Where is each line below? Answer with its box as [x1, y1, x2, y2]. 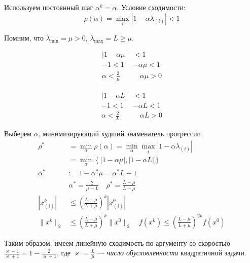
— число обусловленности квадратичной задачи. [97, 247, 246, 258]
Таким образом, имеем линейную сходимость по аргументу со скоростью [4, 237, 230, 248]
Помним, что [4, 32, 44, 43]
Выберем [4, 128, 31, 139]
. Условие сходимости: [117, 2, 186, 12]
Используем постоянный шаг [4, 2, 93, 12]
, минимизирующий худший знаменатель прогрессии [38, 128, 201, 139]
